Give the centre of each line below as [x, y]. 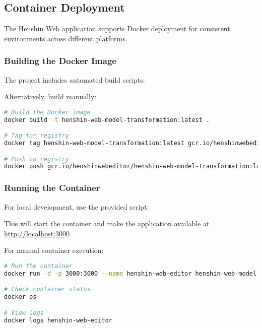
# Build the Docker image [47, 112]
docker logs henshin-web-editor [58, 320]
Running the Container [52, 188]
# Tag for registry [37, 136]
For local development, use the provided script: [77, 206]
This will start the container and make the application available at [107, 223]
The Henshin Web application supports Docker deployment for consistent [117, 28]
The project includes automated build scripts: [75, 79]
